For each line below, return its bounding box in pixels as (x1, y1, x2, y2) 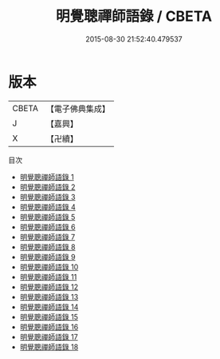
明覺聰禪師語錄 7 (19, 232, 76, 241)
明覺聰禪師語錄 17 (19, 332, 78, 341)
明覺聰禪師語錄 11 (19, 272, 77, 281)
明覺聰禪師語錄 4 (19, 201, 76, 212)
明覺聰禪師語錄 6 (19, 221, 76, 232)
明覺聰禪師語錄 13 (19, 292, 79, 301)
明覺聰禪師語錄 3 (19, 192, 76, 201)
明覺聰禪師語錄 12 (19, 281, 78, 292)
